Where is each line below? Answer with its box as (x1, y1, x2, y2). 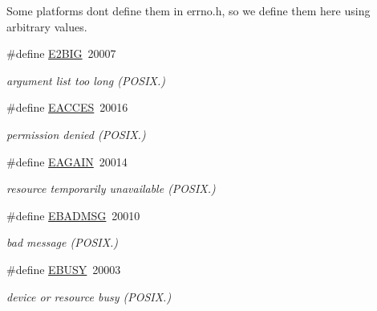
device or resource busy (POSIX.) (6, 288, 172, 305)
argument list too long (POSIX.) (6, 72, 165, 88)
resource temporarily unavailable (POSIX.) (6, 180, 216, 197)
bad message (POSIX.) (6, 234, 119, 251)
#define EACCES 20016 (6, 99, 128, 116)
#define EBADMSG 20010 (6, 207, 140, 223)
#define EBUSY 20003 (6, 260, 121, 277)
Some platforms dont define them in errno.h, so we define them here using (6, 2, 371, 18)
